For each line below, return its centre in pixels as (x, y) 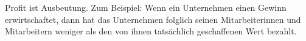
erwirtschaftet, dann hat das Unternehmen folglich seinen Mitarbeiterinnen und (153, 19)
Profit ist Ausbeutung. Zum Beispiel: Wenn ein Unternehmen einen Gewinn (146, 7)
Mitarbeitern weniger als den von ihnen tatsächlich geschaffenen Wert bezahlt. (151, 31)
